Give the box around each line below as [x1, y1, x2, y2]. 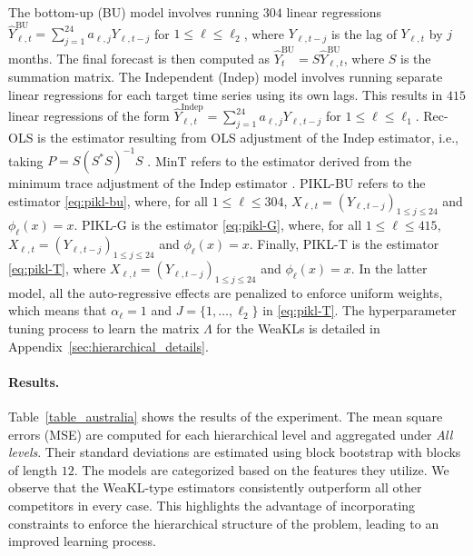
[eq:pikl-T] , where [8, 259, 106, 278]
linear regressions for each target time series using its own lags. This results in [8, 84, 443, 104]
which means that [8, 301, 107, 320]
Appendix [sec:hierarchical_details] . [8, 336, 209, 355]
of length [8, 460, 58, 479]
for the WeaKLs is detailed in [216, 319, 380, 338]
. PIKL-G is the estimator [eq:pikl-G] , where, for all [74, 215, 362, 234]
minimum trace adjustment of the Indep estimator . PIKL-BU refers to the [8, 174, 426, 193]
